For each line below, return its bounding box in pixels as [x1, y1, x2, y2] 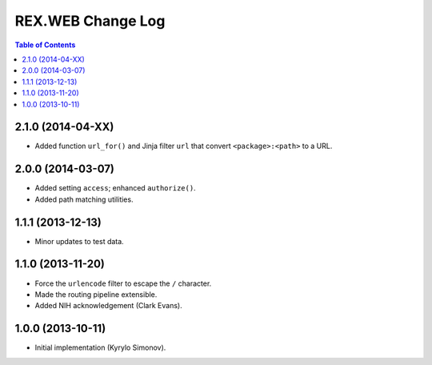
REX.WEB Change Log [14, 12, 166, 30]
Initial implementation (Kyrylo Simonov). [34, 343, 166, 352]
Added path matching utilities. [34, 195, 134, 204]
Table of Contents [14, 40, 76, 50]
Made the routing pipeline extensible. [34, 289, 158, 299]
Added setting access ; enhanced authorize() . [34, 183, 196, 193]
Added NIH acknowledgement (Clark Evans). [34, 301, 183, 311]
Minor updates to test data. [34, 236, 124, 246]
